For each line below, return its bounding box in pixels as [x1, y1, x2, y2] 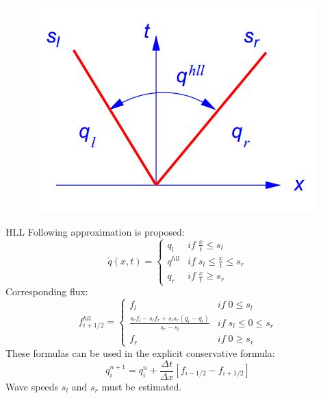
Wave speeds [5, 379, 59, 393]
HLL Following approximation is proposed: [5, 224, 185, 238]
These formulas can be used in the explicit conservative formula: [5, 345, 275, 360]
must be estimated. [101, 379, 182, 393]
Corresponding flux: [5, 284, 88, 299]
